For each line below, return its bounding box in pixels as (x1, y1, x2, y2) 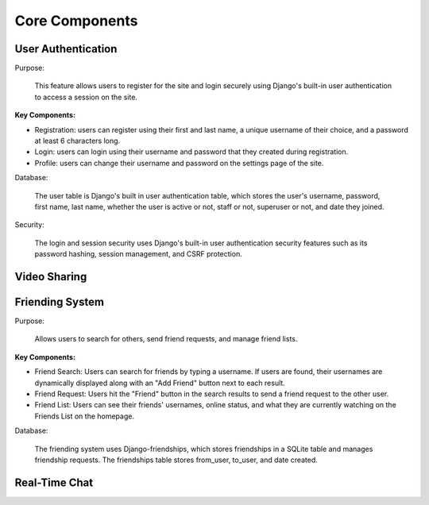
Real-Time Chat (14, 476, 94, 489)
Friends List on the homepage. (34, 411, 135, 421)
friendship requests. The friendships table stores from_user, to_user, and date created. (34, 455, 318, 465)
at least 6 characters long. (34, 136, 121, 146)
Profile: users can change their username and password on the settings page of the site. (34, 158, 324, 168)
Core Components (14, 12, 138, 29)
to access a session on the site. (34, 92, 138, 102)
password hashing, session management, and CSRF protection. (34, 249, 242, 259)
